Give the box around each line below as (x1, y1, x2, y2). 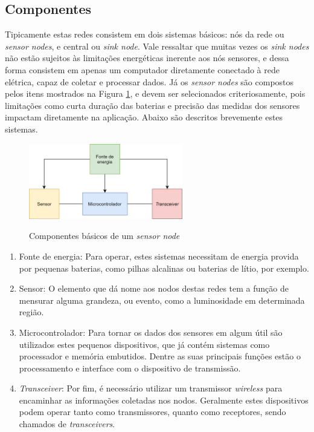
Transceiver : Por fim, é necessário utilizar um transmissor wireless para (19, 382, 283, 394)
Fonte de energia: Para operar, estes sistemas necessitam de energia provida (19, 249, 299, 262)
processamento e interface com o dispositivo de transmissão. (19, 361, 241, 374)
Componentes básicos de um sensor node (29, 229, 180, 242)
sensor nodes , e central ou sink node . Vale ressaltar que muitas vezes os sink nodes (5, 39, 309, 52)
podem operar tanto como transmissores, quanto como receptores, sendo (19, 405, 286, 418)
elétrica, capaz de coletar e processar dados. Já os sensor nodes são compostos (5, 75, 294, 88)
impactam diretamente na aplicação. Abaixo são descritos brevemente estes (5, 111, 283, 123)
